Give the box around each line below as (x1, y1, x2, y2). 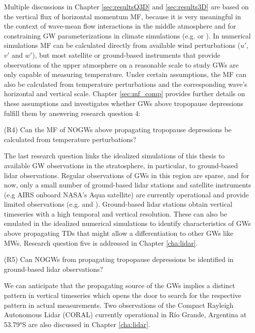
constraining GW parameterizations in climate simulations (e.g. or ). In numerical (4, 30, 251, 40)
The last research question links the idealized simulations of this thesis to (4, 150, 225, 161)
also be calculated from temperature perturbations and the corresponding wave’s (4, 78, 248, 89)
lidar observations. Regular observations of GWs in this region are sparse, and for (4, 170, 250, 180)
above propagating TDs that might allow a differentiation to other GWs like (4, 228, 234, 238)
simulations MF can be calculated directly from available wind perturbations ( (4, 40, 241, 50)
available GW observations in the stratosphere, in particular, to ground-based (4, 160, 238, 170)
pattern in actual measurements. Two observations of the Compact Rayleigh (4, 299, 234, 310)
